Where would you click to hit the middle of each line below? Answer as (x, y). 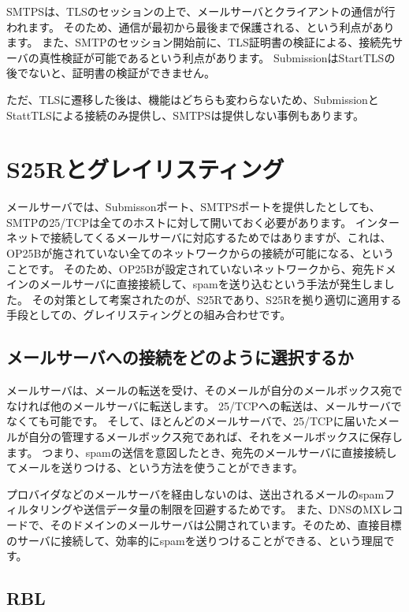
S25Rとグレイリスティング (145, 169)
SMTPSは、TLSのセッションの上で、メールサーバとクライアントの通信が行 (201, 11)
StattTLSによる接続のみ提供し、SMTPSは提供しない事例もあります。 (185, 115)
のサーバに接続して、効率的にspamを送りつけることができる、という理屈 (195, 540)
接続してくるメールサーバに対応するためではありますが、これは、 (221, 237)
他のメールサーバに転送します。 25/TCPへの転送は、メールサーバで (226, 405)
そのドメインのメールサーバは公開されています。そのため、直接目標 (226, 524)
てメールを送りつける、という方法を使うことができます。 (155, 467)
